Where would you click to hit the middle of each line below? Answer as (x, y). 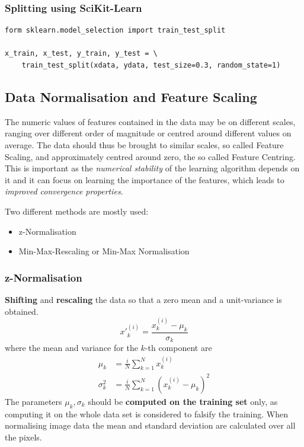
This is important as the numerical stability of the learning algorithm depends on (152, 168)
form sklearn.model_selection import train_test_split (115, 31)
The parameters (33, 401)
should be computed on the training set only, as (183, 401)
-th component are (178, 348)
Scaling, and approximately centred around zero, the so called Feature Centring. (150, 156)
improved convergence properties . (64, 191)
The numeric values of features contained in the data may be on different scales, (150, 121)
